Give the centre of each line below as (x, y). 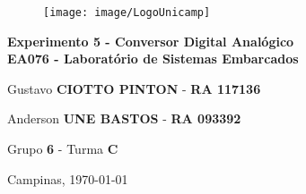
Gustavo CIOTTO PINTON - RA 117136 (134, 88)
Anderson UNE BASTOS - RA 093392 (124, 118)
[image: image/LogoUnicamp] (127, 13)
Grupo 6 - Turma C (63, 149)
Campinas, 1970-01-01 (68, 178)
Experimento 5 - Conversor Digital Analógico (151, 41)
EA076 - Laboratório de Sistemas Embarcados (153, 59)
